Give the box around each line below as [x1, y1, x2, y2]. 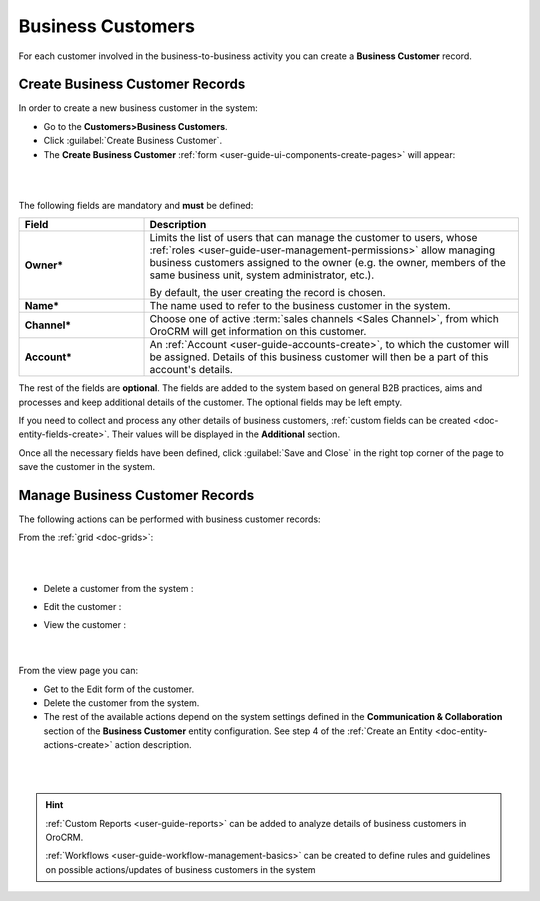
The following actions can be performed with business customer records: [18, 513, 321, 525]
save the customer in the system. [18, 461, 155, 473]
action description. [114, 739, 192, 751]
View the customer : [43, 619, 127, 631]
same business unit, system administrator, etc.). [149, 268, 375, 282]
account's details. [149, 363, 234, 377]
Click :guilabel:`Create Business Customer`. [43, 135, 223, 147]
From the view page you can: [18, 665, 139, 677]
